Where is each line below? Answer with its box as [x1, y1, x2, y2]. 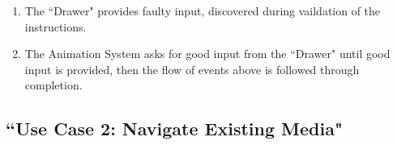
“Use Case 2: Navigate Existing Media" [6, 116, 344, 141]
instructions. [24, 18, 87, 35]
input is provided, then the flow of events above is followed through [24, 60, 360, 77]
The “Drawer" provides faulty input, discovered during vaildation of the [24, 2, 381, 19]
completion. [24, 77, 83, 93]
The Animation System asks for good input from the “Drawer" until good [24, 45, 391, 62]
